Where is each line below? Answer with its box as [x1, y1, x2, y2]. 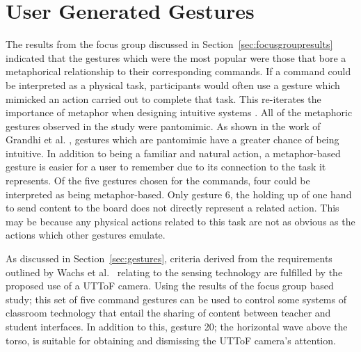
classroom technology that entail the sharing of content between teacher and [6, 305, 331, 320]
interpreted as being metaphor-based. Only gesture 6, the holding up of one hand [6, 186, 352, 201]
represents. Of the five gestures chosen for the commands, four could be [6, 173, 310, 188]
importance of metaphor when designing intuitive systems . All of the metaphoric [6, 105, 353, 120]
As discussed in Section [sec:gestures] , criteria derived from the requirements [6, 251, 332, 266]
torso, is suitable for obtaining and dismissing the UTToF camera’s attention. [6, 333, 336, 347]
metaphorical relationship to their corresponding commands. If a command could [6, 64, 351, 79]
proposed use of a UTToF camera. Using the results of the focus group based [6, 278, 334, 293]
